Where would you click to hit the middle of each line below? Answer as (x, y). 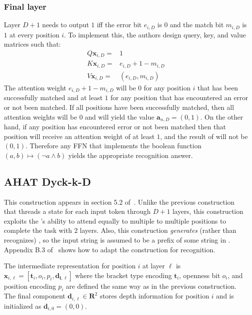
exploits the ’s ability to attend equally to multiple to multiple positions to (115, 220)
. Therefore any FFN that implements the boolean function (113, 146)
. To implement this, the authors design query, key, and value (155, 34)
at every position (34, 34)
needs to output (66, 25)
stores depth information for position (155, 296)
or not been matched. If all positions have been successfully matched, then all (119, 107)
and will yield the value (120, 116)
